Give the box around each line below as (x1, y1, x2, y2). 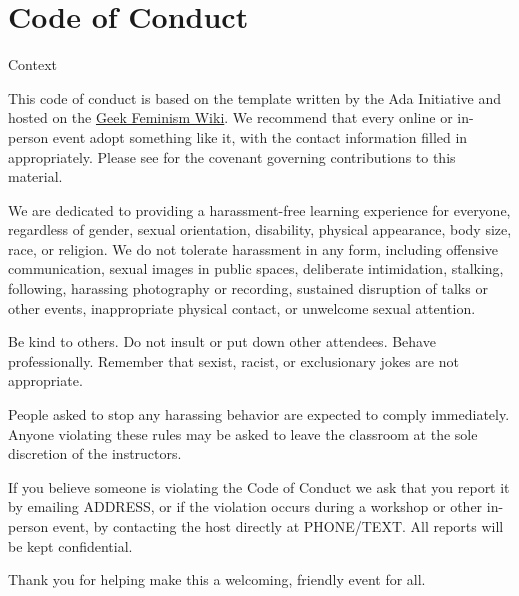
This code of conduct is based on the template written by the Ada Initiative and (8, 87, 501, 108)
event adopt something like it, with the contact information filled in (52, 126, 468, 147)
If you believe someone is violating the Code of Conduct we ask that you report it (8, 476, 510, 497)
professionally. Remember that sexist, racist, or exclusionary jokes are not (8, 350, 459, 371)
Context (8, 54, 57, 75)
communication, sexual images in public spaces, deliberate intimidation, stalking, (8, 258, 504, 279)
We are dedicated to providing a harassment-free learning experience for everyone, (8, 199, 511, 220)
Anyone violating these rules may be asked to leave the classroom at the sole (8, 423, 478, 444)
